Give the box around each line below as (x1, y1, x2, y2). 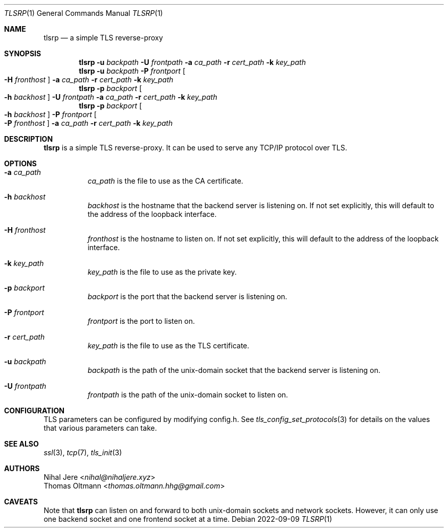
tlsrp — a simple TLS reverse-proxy (43, 33, 163, 42)
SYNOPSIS (4, 49, 41, 58)
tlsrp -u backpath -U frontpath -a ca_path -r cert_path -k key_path (79, 58, 306, 66)
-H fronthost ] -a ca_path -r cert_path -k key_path (4, 75, 173, 84)
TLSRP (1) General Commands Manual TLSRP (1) (4, 9, 163, 17)
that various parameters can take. (43, 424, 157, 432)
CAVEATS (4, 497, 38, 506)
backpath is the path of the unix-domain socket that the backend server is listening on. (87, 366, 380, 374)
